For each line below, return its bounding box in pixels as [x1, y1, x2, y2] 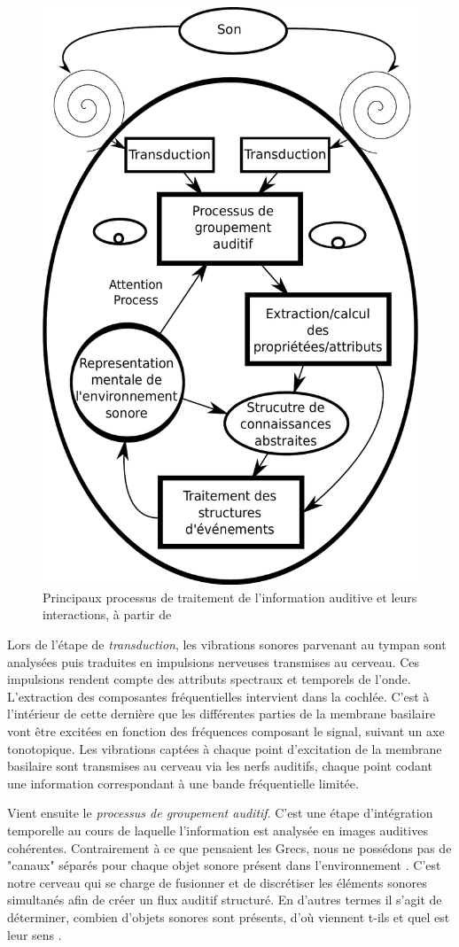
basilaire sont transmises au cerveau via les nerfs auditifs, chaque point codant [7, 757, 432, 775]
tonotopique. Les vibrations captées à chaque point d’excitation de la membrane [7, 739, 442, 757]
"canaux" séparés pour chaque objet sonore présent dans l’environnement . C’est [7, 856, 441, 874]
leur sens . [7, 925, 62, 943]
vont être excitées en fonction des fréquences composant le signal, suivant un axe [7, 722, 445, 740]
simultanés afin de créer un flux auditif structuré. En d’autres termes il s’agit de [7, 890, 442, 909]
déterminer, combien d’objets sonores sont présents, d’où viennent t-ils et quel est [7, 907, 450, 926]
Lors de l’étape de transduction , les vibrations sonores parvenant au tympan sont [7, 635, 447, 654]
